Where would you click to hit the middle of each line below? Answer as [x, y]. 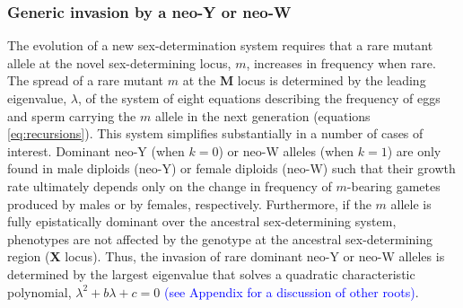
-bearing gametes [393, 185]
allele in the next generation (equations [262, 115]
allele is [411, 203]
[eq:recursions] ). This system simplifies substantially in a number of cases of [215, 133]
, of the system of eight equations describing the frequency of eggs [259, 98]
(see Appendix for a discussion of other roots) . [291, 291]
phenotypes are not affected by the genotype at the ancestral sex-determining [220, 238]
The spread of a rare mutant [86, 80]
